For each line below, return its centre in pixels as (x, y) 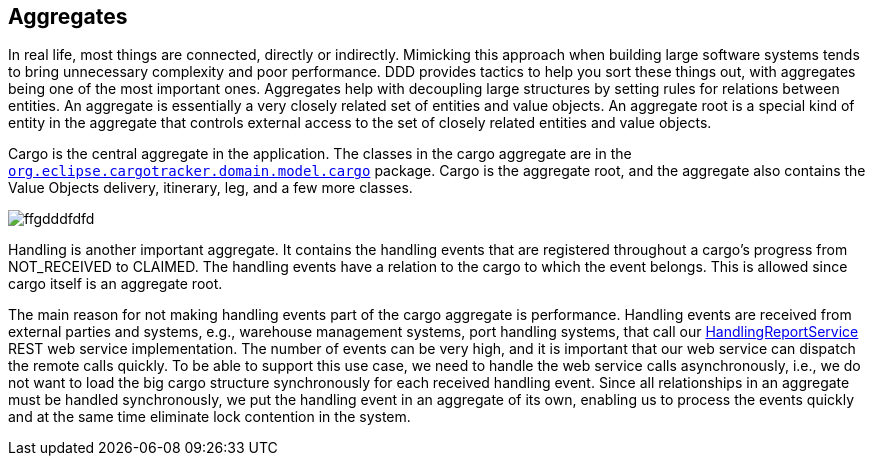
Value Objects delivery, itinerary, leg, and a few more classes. (210, 188)
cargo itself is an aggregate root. (115, 284)
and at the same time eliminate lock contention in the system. (209, 417)
